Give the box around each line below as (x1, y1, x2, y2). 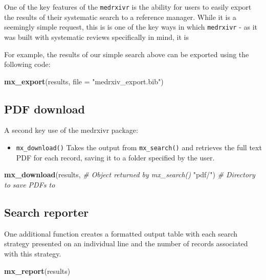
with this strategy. (4, 248, 61, 259)
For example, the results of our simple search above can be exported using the (4, 49, 249, 59)
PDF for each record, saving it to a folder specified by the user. (16, 152, 215, 162)
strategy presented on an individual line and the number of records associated (4, 238, 248, 249)
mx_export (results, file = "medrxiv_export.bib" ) (4, 76, 164, 86)
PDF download (4, 101, 85, 116)
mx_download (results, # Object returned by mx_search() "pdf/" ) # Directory (4, 169, 255, 180)
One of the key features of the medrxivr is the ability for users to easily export (4, 2, 252, 12)
